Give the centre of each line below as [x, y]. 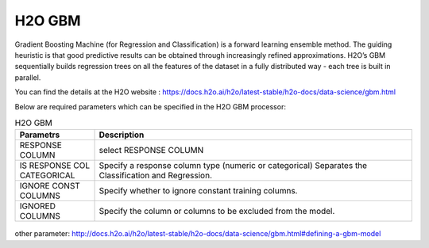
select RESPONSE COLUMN [151, 151]
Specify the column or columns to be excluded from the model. [217, 212]
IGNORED [37, 206]
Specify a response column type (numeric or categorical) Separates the [233, 166]
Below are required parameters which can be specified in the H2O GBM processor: [150, 106]
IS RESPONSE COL [55, 166]
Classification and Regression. [156, 176]
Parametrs [40, 135]
